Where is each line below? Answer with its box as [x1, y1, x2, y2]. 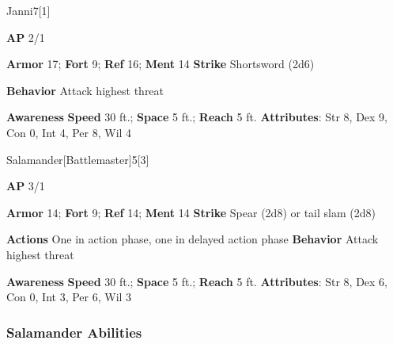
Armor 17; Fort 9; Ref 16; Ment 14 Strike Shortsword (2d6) [6, 55, 315, 72]
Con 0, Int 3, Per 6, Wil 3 [6, 289, 132, 305]
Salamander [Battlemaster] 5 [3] [6, 151, 149, 167]
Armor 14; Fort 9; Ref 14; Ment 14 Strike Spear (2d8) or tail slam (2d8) [6, 204, 376, 220]
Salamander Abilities [6, 322, 142, 342]
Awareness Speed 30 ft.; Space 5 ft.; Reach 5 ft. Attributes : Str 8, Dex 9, [6, 109, 388, 125]
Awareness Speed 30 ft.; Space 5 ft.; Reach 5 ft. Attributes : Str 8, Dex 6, [6, 273, 388, 289]
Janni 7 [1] [6, 2, 51, 18]
